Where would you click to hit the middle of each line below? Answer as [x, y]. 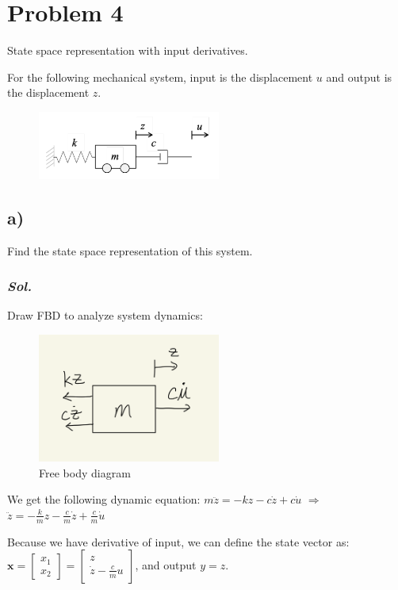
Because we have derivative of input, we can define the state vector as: [178, 541]
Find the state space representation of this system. [130, 250]
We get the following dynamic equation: [104, 499]
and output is [359, 77]
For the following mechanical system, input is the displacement [160, 77]
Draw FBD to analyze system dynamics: [105, 315]
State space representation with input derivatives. [128, 50]
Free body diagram [85, 472]
